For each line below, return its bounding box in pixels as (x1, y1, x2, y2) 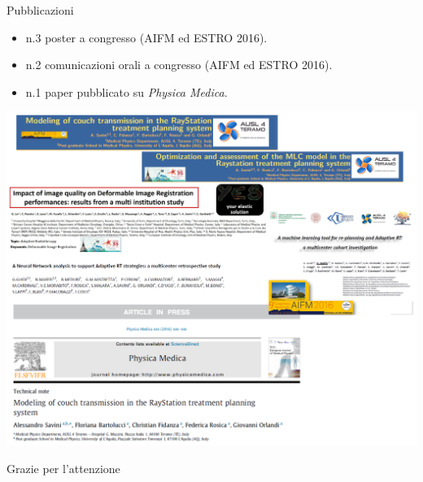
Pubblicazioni (7, 2, 74, 18)
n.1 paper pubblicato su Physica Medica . (25, 83, 228, 100)
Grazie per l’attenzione (7, 459, 120, 476)
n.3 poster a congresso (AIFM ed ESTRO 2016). (25, 28, 268, 46)
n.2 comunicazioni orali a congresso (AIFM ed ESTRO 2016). (25, 56, 333, 73)
